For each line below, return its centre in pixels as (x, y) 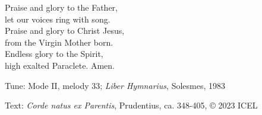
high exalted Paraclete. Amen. (60, 65)
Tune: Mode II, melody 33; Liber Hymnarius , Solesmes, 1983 (115, 85)
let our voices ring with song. (58, 19)
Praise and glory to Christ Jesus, (65, 31)
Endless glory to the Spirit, (54, 54)
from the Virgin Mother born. (59, 42)
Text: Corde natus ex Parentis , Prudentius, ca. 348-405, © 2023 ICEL (131, 105)
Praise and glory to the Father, (61, 7)
